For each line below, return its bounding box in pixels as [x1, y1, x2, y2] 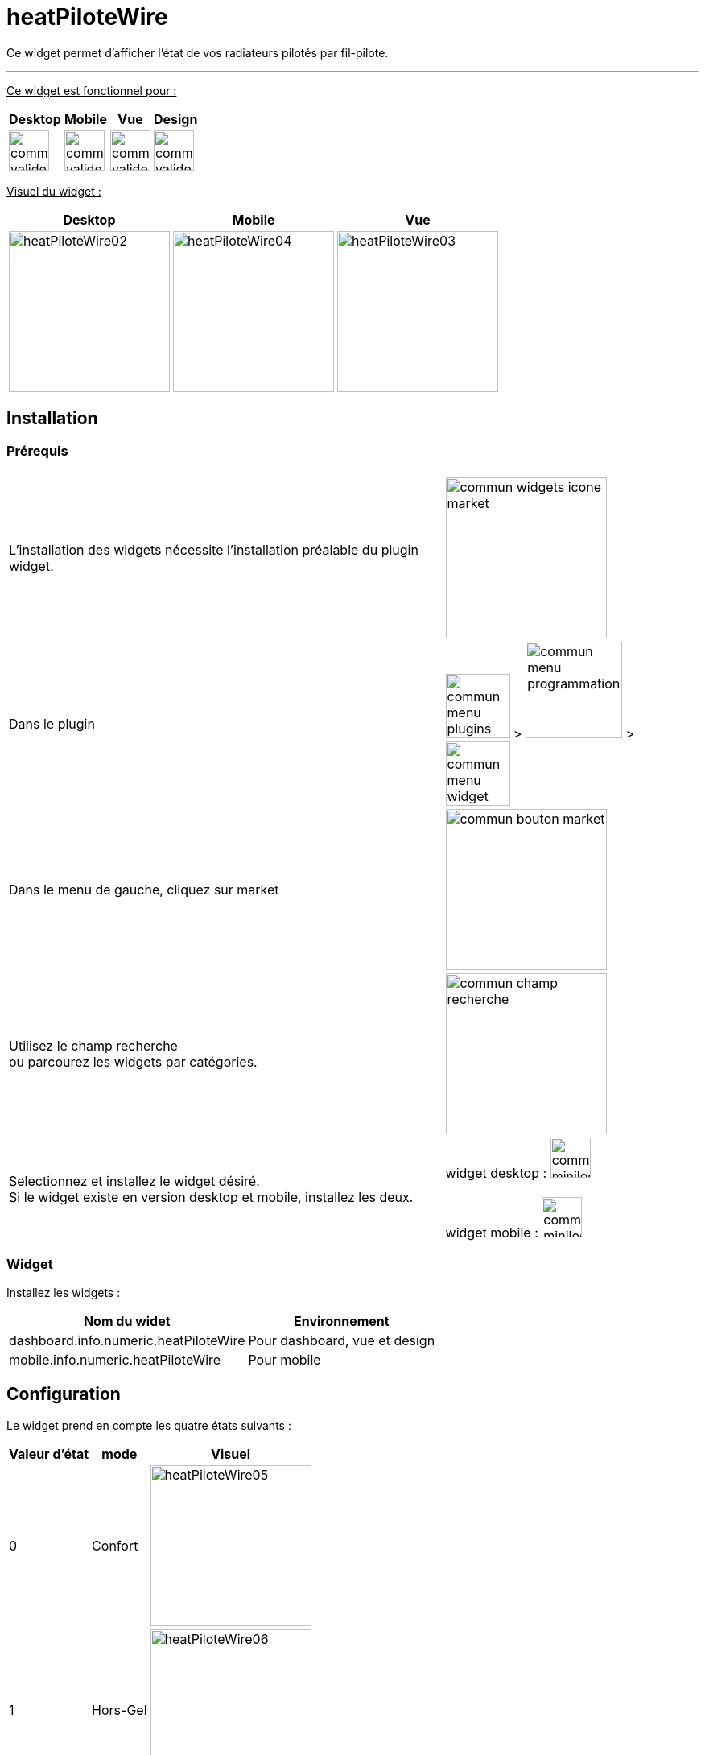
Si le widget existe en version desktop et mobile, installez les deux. [9, 1188, 414, 1205]
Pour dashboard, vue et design [248, 1332, 435, 1348]
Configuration [6, 1384, 121, 1405]
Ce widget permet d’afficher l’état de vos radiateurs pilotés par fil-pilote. [6, 45, 389, 60]
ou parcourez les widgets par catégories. [9, 1053, 258, 1070]
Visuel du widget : [6, 184, 101, 198]
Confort [92, 1537, 138, 1554]
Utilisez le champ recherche [9, 1037, 178, 1054]
